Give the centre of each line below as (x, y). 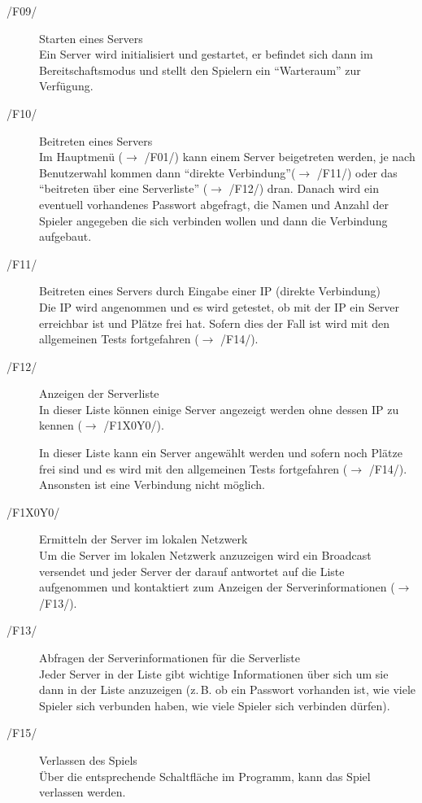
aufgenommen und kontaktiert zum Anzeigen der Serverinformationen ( (217, 587)
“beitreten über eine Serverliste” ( (124, 188)
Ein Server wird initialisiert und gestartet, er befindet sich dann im (206, 54)
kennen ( (61, 425)
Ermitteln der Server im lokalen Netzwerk (144, 539)
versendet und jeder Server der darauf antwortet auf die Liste (192, 571)
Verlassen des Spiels (88, 759)
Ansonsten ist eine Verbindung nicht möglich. (152, 484)
